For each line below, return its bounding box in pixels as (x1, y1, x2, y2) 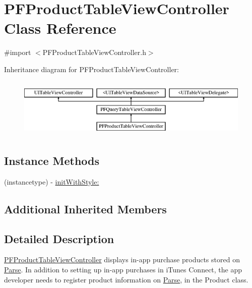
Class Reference (4, 18, 116, 38)
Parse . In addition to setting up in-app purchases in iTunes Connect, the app (4, 264, 242, 274)
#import (4, 47, 31, 57)
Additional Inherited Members (4, 201, 167, 216)
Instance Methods (4, 153, 99, 168)
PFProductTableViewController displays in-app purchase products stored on (4, 254, 240, 265)
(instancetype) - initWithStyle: (4, 176, 99, 187)
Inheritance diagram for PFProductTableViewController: (4, 64, 179, 74)
